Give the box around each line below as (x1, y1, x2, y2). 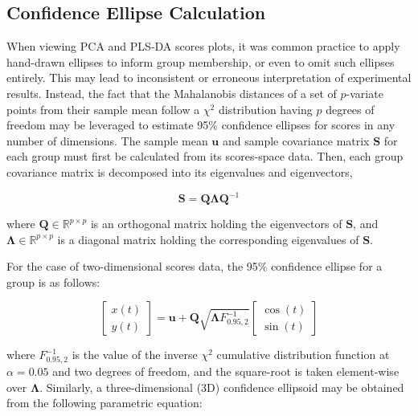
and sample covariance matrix (222, 132, 370, 149)
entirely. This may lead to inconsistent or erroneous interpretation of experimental (6, 69, 412, 86)
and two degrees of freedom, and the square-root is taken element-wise (52, 363, 400, 380)
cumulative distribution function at (216, 346, 390, 363)
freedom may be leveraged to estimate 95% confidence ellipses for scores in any (6, 116, 395, 133)
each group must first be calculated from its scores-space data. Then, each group (6, 148, 404, 165)
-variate (346, 84, 383, 101)
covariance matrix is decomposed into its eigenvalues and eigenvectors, (6, 163, 353, 180)
